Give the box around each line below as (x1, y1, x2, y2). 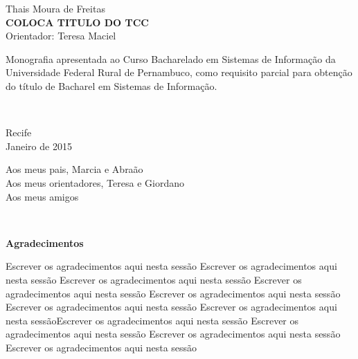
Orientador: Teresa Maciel (6, 28, 116, 43)
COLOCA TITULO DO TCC (6, 15, 149, 29)
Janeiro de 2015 (6, 138, 72, 153)
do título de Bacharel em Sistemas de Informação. (6, 78, 217, 93)
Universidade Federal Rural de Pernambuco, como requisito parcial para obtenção (6, 65, 352, 80)
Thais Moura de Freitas (6, 1, 105, 15)
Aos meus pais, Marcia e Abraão (6, 162, 143, 176)
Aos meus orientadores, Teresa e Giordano (6, 175, 184, 190)
